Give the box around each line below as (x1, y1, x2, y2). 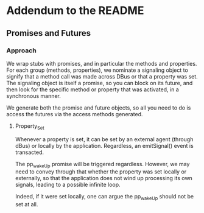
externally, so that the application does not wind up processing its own (15, 175, 193, 182)
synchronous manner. (6, 92, 61, 99)
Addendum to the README (6, 4, 144, 18)
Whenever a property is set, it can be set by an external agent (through (15, 135, 194, 143)
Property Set (15, 122, 44, 131)
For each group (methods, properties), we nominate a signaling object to (6, 66, 189, 74)
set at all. (15, 201, 38, 208)
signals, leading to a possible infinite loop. (15, 181, 121, 189)
